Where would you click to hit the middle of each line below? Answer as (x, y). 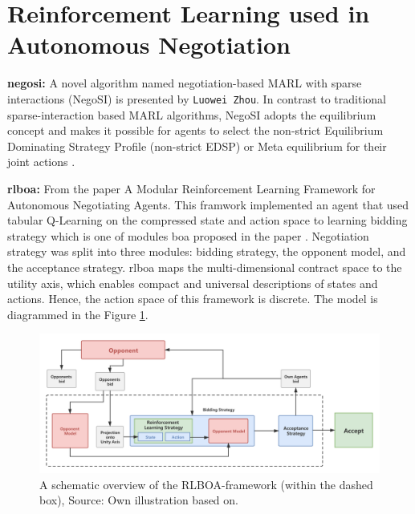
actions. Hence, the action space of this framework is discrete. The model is (193, 299)
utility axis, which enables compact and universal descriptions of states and (193, 283)
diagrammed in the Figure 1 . (78, 314)
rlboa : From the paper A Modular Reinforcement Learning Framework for (191, 188)
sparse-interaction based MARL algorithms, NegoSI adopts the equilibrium (192, 114)
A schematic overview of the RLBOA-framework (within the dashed (206, 484)
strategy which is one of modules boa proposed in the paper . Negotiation (188, 235)
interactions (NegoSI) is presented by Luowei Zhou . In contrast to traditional (197, 98)
